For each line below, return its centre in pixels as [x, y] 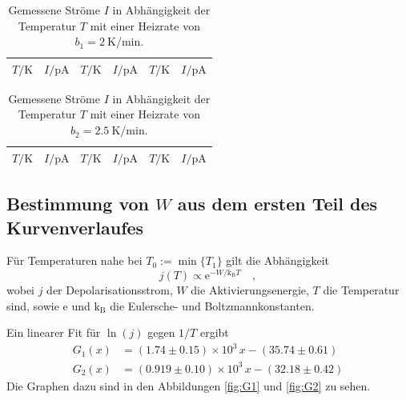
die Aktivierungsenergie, [250, 290]
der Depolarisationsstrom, [110, 290]
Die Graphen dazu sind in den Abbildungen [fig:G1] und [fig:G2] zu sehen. [189, 385]
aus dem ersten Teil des [277, 204]
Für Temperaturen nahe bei [74, 260]
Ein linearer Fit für [54, 332]
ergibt [214, 332]
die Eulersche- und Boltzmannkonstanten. [212, 305]
